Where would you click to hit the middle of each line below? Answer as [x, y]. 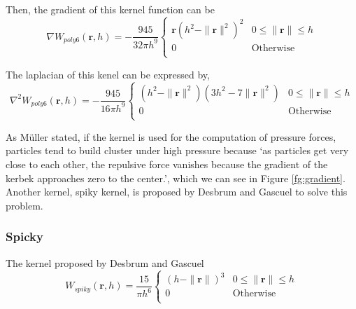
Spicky [24, 236]
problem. [24, 205]
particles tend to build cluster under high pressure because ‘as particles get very [177, 150]
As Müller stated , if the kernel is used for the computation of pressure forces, [171, 136]
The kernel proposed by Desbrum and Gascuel [105, 262]
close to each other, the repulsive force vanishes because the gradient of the [167, 164]
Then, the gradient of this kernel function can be [110, 9]
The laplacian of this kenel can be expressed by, [108, 74]
